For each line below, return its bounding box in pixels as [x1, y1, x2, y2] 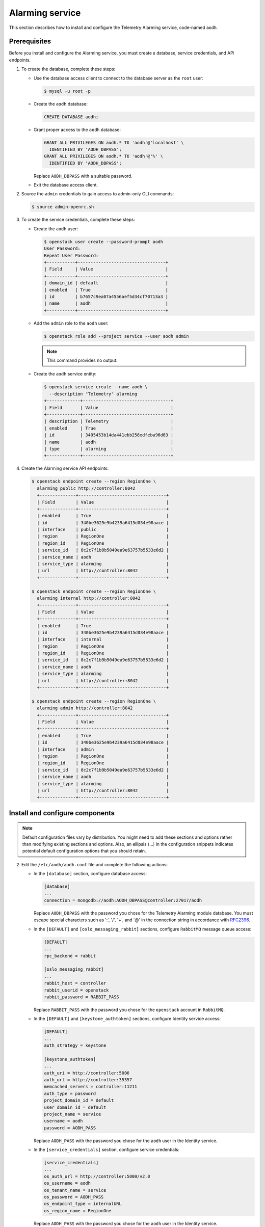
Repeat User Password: [44, 253, 99, 258]
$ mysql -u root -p [44, 88, 91, 94]
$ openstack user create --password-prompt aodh [44, 239, 163, 244]
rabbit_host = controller [44, 981, 106, 986]
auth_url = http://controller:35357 [44, 1077, 132, 1082]
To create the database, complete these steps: [21, 66, 115, 72]
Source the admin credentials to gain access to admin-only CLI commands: [21, 191, 174, 197]
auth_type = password [44, 1091, 96, 1096]
